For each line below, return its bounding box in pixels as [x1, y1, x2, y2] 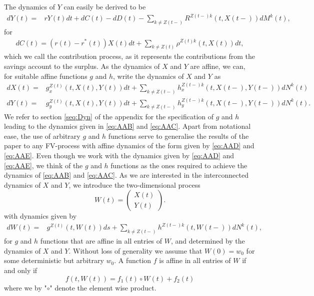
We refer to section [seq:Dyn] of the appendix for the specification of [4, 111, 214, 121]
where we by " [4, 282, 47, 293]
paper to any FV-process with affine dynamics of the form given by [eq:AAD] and [4, 140, 254, 151]
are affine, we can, [190, 61, 245, 71]
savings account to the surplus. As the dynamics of [4, 61, 160, 71]
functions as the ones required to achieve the [110, 160, 247, 170]
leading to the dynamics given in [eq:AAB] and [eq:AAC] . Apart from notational [4, 121, 251, 131]
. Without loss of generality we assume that [68, 245, 202, 256]
